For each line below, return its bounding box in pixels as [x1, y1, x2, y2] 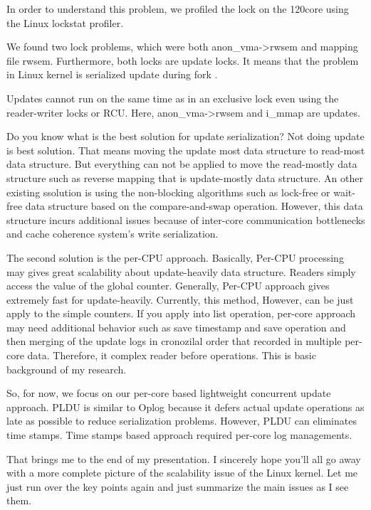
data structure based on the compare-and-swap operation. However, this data [25, 198, 363, 213]
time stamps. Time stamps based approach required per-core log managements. [6, 427, 352, 442]
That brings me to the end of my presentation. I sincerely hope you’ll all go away [6, 451, 361, 466]
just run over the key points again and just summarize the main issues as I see [6, 479, 349, 494]
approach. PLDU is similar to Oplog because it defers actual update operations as [6, 399, 365, 414]
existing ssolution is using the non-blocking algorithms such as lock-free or [6, 184, 330, 199]
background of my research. [6, 361, 127, 376]
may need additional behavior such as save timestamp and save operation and [6, 319, 346, 334]
